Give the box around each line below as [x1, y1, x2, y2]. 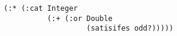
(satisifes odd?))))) [86, 24, 174, 33]
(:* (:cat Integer [4, 4, 78, 13]
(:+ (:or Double [47, 14, 113, 23]
